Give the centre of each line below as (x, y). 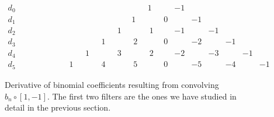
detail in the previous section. (58, 107)
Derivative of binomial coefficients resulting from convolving (112, 84)
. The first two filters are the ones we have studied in (142, 96)
